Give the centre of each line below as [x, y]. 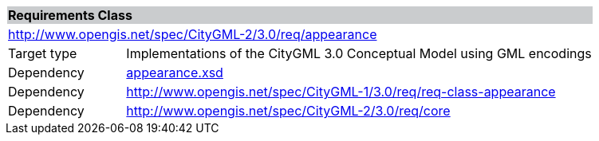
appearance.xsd [175, 72]
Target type [43, 53]
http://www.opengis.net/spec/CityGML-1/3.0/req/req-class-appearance [341, 92]
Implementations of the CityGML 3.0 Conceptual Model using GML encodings [359, 53]
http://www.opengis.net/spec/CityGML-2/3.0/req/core [288, 111]
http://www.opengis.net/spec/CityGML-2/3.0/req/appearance [193, 34]
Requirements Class [70, 15]
